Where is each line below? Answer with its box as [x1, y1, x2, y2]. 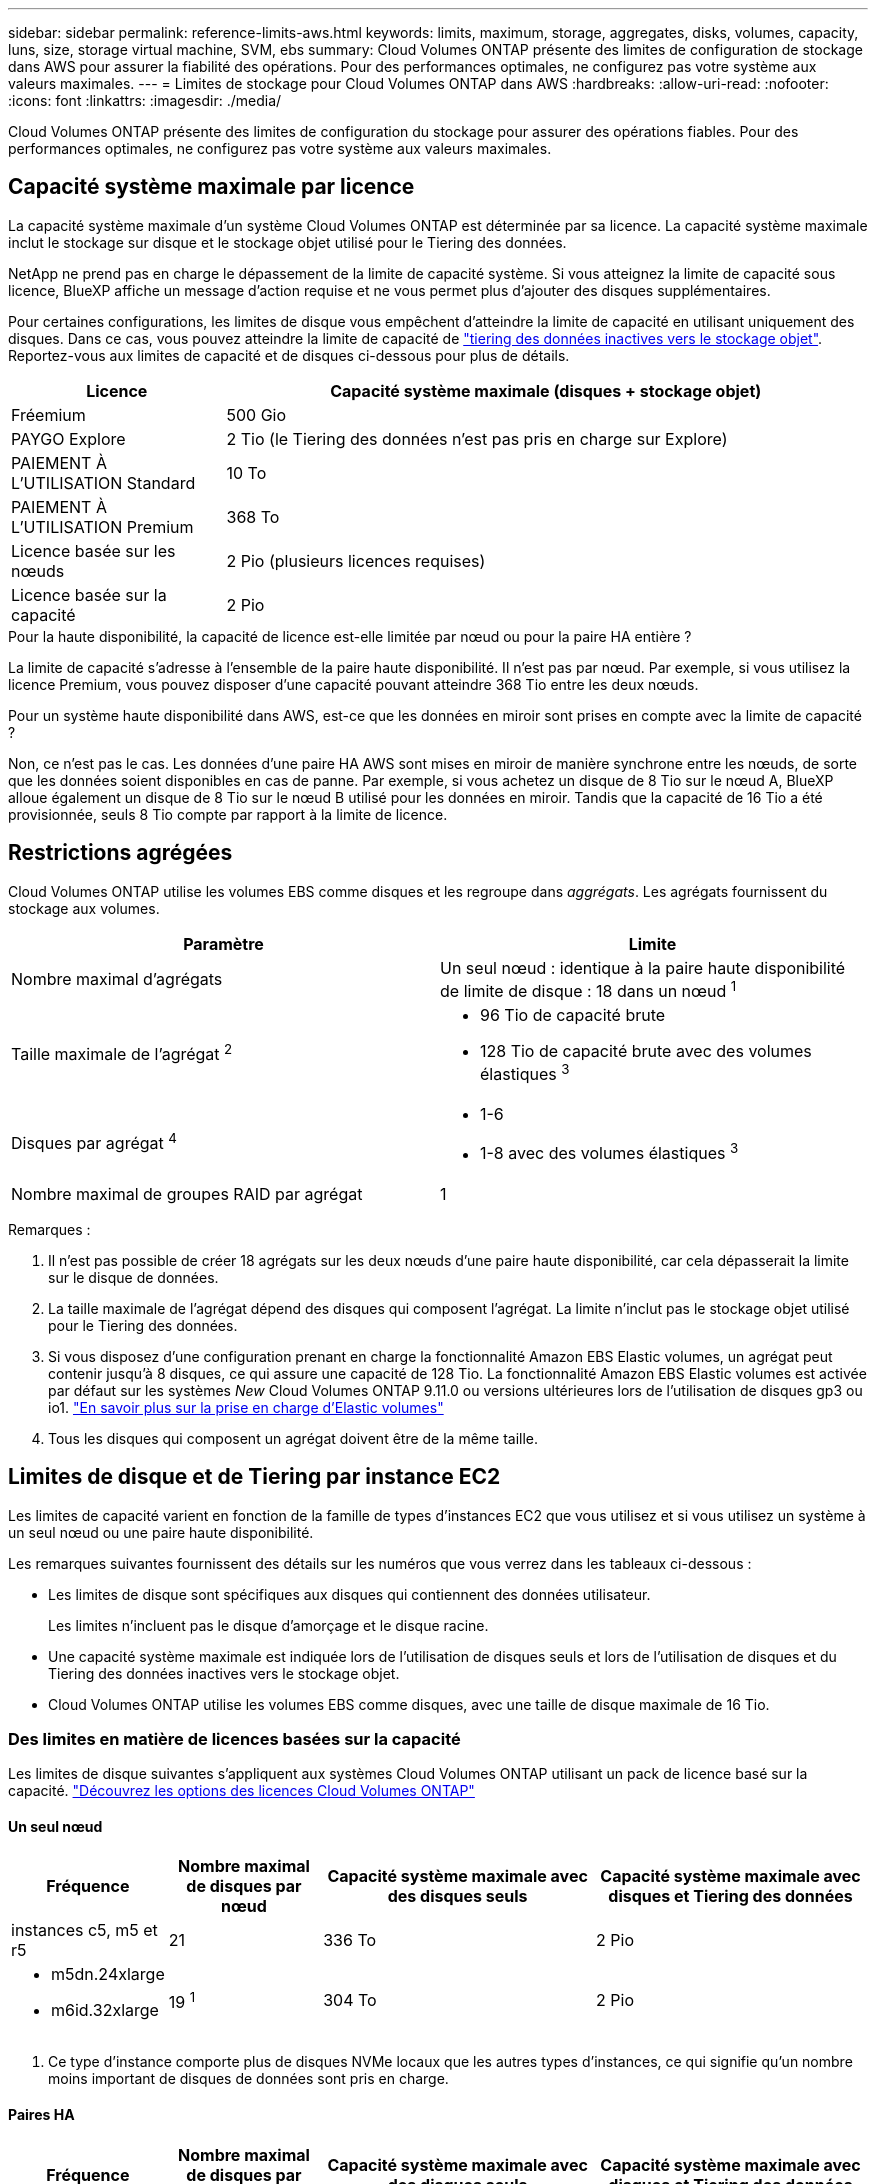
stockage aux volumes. [8, 899, 160, 917]
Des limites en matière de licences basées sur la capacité [8, 1728, 461, 1749]
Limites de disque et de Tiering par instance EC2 [8, 1464, 501, 1490]
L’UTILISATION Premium [11, 516, 194, 537]
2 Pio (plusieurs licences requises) [226, 550, 486, 571]
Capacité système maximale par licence [8, 174, 415, 200]
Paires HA [8, 2106, 75, 2124]
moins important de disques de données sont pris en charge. [48, 2070, 449, 2088]
